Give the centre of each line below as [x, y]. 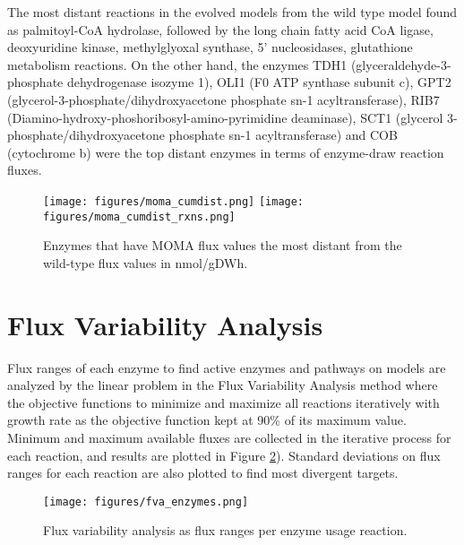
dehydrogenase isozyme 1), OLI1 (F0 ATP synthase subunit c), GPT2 [259, 82]
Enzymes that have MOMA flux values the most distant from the [223, 245]
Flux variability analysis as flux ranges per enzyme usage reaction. [225, 530]
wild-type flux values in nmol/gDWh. [146, 262]
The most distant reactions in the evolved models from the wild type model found [232, 12]
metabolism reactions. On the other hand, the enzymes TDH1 [177, 64]
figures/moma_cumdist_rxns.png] [139, 216]
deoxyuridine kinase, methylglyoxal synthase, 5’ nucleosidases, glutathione [210, 47]
